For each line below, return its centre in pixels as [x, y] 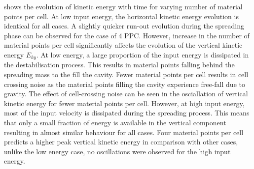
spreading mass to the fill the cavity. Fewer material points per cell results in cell [126, 74]
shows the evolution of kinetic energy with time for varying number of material [123, 6]
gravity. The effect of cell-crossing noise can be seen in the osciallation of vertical [126, 94]
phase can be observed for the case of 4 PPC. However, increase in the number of [127, 35]
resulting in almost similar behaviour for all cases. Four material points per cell [124, 132]
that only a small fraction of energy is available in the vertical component [115, 122]
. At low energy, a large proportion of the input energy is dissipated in [143, 54]
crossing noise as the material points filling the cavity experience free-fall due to [125, 84]
